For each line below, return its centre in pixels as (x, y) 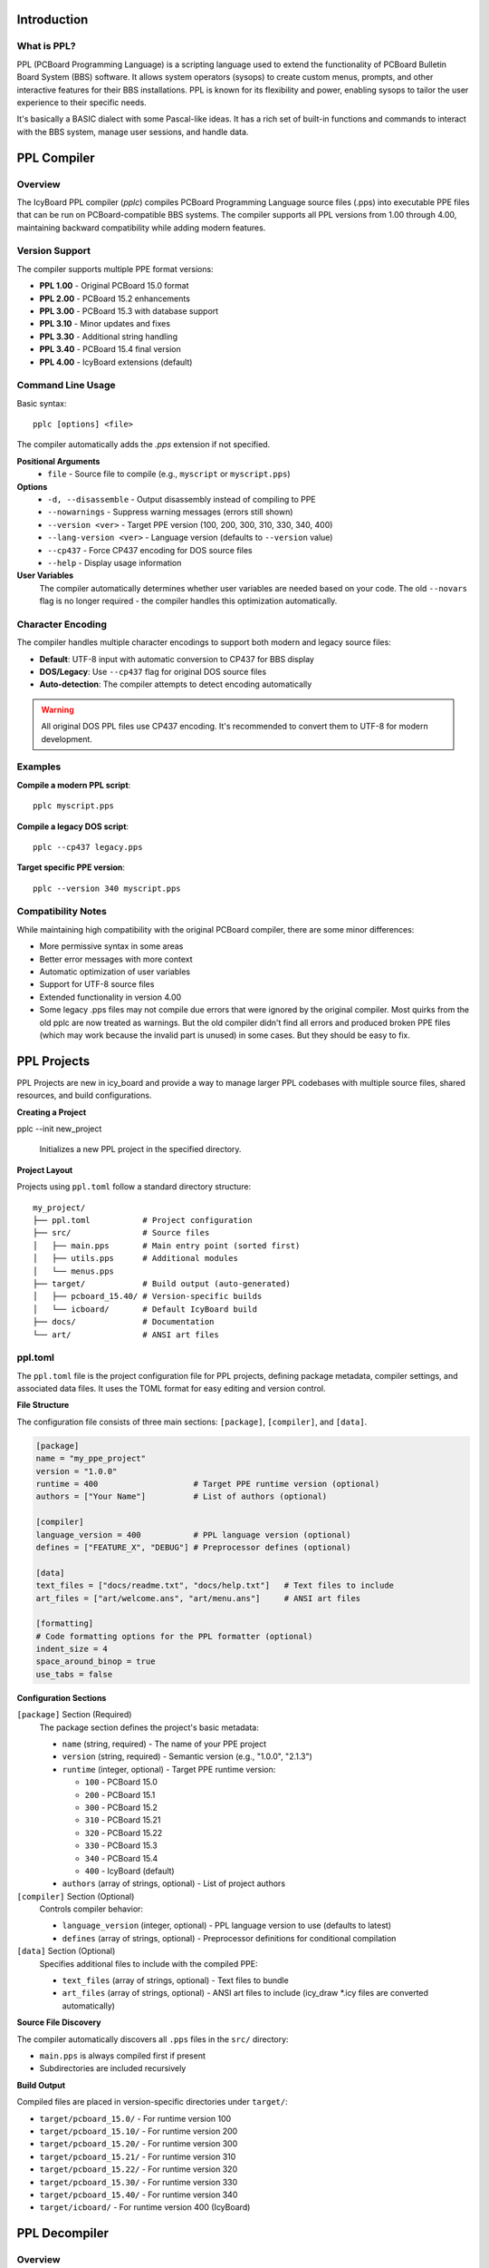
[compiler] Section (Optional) (76, 1896)
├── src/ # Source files (121, 1233)
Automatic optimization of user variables (115, 972)
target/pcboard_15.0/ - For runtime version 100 (135, 2118)
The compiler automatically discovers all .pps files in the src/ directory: (153, 2039)
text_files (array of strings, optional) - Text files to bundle (175, 1980)
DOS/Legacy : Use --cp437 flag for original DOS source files (153, 672)
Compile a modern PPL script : (74, 785)
